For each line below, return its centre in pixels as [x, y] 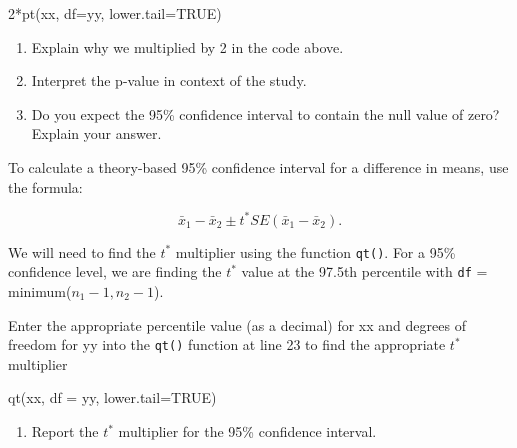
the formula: [45, 186]
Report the [65, 431]
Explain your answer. [96, 133]
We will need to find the [82, 251]
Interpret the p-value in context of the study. [169, 80]
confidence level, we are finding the [115, 271]
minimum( [40, 290]
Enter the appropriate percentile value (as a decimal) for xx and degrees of [237, 324]
